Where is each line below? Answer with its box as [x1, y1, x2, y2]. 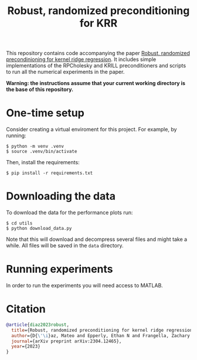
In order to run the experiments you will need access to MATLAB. [6, 282, 163, 288]
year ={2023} [11, 344, 41, 349]
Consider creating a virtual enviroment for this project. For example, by [6, 126, 177, 133]
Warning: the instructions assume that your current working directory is [6, 80, 186, 87]
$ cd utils [6, 220, 33, 226]
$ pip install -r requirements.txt [6, 170, 93, 176]
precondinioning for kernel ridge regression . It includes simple [6, 56, 157, 63]
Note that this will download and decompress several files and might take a [6, 236, 188, 243]
